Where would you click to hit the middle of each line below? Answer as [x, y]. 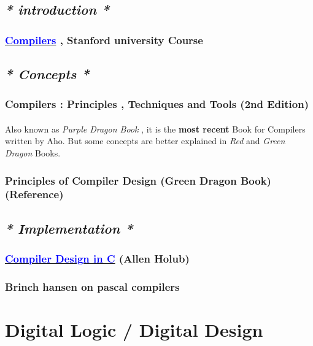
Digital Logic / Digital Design [134, 330]
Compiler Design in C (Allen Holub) [97, 259]
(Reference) [34, 194]
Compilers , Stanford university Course [104, 40]
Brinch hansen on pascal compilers [92, 286]
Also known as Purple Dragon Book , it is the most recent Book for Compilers [155, 129]
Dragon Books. [33, 153]
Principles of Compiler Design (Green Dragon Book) [138, 180]
